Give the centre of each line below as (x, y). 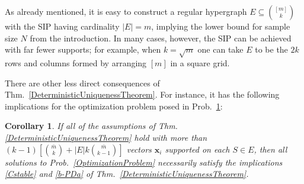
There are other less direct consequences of (82, 83)
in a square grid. (200, 62)
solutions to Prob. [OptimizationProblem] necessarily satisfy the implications (144, 162)
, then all (271, 149)
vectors (139, 149)
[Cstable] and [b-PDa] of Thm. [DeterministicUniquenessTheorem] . (127, 174)
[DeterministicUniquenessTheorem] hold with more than (106, 137)
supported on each (197, 149)
